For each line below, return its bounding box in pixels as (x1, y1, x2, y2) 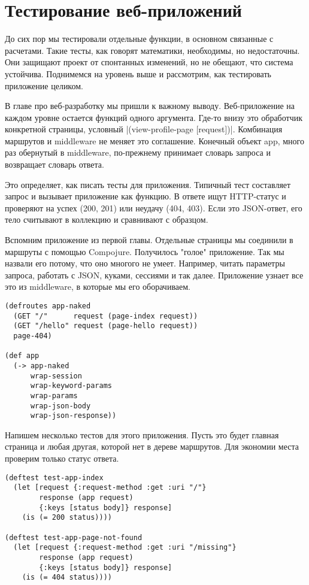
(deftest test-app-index (5, 473, 104, 482)
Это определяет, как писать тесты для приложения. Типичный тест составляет (5, 178, 291, 190)
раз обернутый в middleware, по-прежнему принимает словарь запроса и (5, 146, 271, 159)
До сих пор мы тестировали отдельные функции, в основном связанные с (5, 32, 274, 45)
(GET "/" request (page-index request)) (13, 311, 198, 320)
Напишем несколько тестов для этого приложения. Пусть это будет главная (5, 428, 279, 441)
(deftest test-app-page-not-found (5, 533, 143, 542)
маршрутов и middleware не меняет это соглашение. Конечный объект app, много (5, 134, 304, 147)
